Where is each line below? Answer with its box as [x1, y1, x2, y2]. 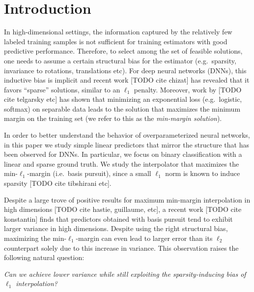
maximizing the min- [4, 233, 67, 243]
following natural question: [4, 252, 85, 263]
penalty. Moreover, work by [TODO [134, 84, 242, 94]
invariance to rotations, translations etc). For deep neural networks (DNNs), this [4, 65, 247, 75]
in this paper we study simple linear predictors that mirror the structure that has [4, 139, 249, 149]
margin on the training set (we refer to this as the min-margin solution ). [4, 113, 222, 123]
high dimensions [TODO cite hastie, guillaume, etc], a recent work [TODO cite [4, 204, 242, 214]
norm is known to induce [165, 168, 240, 178]
